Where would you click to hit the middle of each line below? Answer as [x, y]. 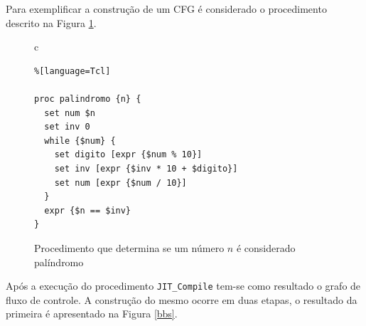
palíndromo [59, 262]
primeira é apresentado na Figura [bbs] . [92, 314]
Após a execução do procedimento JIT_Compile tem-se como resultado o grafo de [183, 286]
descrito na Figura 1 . [51, 22]
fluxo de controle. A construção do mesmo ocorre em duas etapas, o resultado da [182, 299]
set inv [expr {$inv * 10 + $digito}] [146, 168]
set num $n [70, 113]
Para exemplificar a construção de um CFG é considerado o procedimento [166, 9]
